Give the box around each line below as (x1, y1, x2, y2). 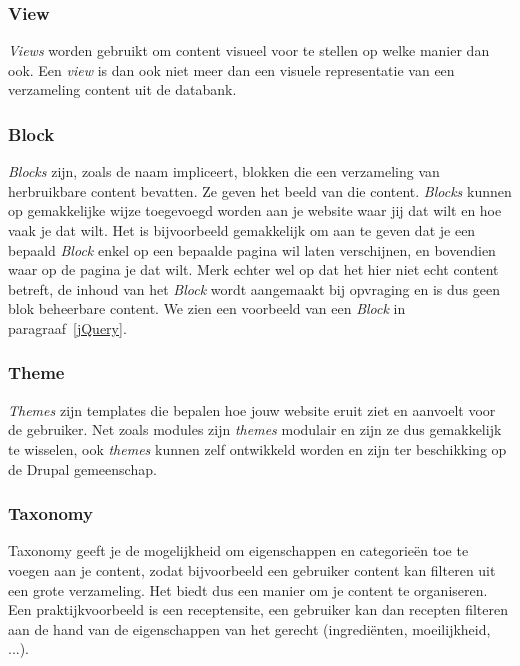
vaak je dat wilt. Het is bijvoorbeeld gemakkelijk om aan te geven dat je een (8, 220, 476, 240)
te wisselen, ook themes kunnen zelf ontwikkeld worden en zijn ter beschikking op (8, 438, 507, 459)
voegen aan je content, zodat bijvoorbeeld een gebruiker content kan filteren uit (8, 559, 496, 580)
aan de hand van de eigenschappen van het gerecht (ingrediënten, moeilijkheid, (8, 618, 491, 639)
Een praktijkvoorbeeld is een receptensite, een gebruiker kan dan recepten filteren (8, 599, 508, 620)
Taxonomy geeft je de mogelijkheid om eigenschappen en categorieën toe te (8, 540, 469, 561)
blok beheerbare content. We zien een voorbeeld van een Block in (8, 298, 406, 319)
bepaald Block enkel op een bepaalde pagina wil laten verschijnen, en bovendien (8, 239, 496, 260)
